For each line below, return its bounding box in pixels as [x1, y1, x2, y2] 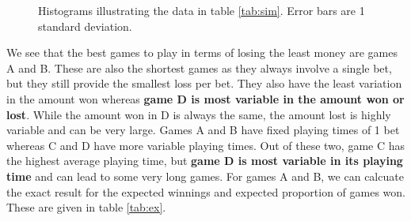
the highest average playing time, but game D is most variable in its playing [6, 152, 403, 169]
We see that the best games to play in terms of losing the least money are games [6, 44, 398, 61]
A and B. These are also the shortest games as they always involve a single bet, [6, 59, 392, 76]
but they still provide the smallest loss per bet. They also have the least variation [6, 75, 402, 92]
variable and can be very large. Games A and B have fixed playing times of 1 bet [6, 122, 400, 138]
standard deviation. [38, 17, 132, 34]
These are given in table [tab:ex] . [6, 199, 166, 215]
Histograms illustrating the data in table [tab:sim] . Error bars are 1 [38, 2, 365, 18]
